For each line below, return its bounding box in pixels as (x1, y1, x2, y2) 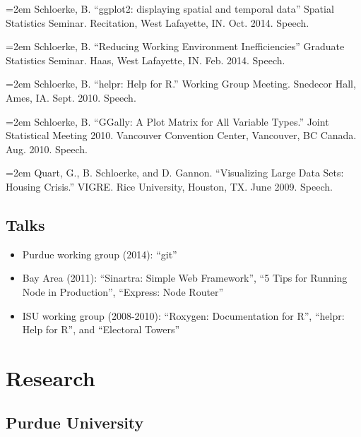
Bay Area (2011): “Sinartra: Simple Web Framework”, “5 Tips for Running (22, 270, 348, 285)
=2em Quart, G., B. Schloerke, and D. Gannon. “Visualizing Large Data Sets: (6, 165, 344, 180)
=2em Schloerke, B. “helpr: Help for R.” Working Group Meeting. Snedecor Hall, (6, 76, 356, 91)
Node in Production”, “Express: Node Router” (22, 284, 224, 299)
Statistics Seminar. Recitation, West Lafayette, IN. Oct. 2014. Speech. (6, 15, 309, 30)
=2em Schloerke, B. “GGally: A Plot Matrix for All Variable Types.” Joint (6, 114, 329, 128)
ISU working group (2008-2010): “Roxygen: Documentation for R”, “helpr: (22, 308, 345, 323)
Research (6, 363, 95, 392)
